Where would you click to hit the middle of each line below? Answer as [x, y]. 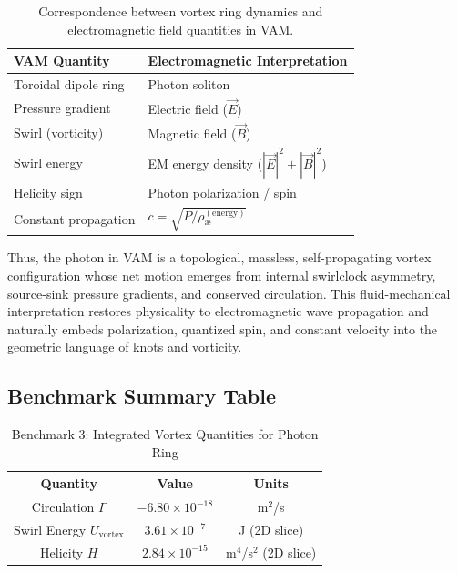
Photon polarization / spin [222, 192]
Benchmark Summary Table [142, 396]
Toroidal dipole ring [69, 84]
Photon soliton [189, 84]
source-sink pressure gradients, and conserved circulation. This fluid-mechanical [229, 293]
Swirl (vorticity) [59, 133]
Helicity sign [48, 192]
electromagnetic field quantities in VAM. [181, 29]
